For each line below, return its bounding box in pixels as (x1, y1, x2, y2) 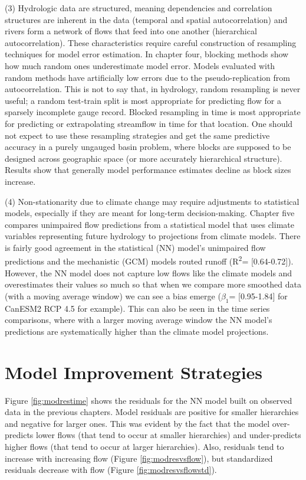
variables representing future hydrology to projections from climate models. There (5, 230, 301, 242)
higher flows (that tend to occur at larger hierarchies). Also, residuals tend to (5, 440, 284, 452)
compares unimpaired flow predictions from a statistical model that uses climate (5, 218, 294, 230)
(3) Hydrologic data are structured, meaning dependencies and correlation (5, 2, 272, 14)
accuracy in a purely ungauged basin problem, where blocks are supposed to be (5, 141, 291, 153)
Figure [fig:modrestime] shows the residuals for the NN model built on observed (5, 394, 292, 406)
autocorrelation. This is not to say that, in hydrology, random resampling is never (5, 83, 301, 95)
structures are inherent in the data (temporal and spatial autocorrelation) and (5, 13, 288, 25)
